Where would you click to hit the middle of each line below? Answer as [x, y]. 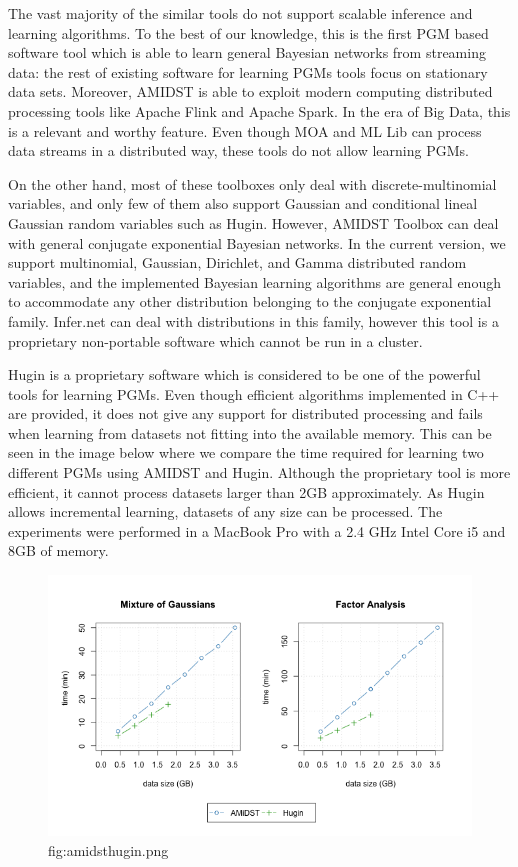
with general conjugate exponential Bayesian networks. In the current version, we [257, 242]
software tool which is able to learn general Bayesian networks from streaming [247, 52]
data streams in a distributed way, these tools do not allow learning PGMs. [238, 150]
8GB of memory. [58, 550]
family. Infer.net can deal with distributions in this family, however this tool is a [253, 320]
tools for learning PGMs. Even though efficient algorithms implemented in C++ [254, 393]
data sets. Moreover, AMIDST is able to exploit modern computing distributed [250, 91]
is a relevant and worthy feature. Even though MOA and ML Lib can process [245, 130]
